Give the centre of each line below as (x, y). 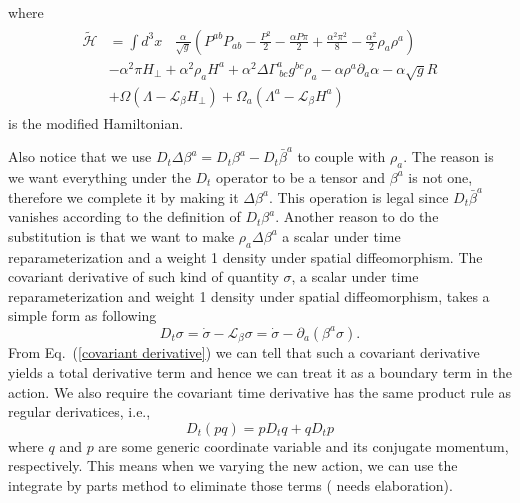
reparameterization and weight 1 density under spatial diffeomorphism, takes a (249, 295)
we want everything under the (99, 176)
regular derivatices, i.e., (79, 411)
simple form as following (82, 315)
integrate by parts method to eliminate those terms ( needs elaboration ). (230, 484)
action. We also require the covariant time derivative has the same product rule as (259, 391)
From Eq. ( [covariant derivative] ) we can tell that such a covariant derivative (244, 352)
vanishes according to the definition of (124, 216)
